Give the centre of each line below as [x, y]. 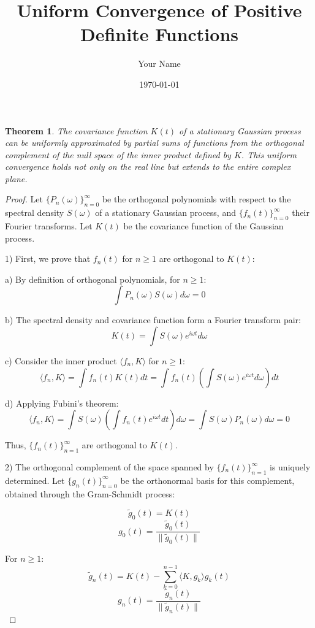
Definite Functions [159, 34]
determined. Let [35, 480]
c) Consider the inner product [61, 361]
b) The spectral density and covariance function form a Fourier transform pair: [153, 320]
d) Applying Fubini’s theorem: [62, 403]
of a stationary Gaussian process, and [165, 213]
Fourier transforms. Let [49, 226]
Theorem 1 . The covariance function [76, 130]
